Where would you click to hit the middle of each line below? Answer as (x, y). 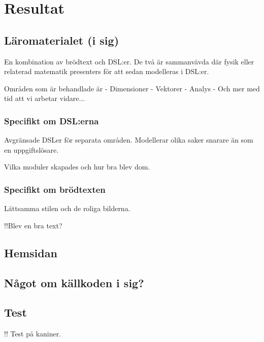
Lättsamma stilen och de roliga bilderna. (67, 208)
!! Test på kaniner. (33, 334)
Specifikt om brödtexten (55, 189)
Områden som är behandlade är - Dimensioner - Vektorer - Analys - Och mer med (132, 88)
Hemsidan (31, 252)
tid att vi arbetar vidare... (45, 98)
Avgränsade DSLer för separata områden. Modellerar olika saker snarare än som (129, 140)
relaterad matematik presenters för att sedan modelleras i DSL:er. (107, 71)
